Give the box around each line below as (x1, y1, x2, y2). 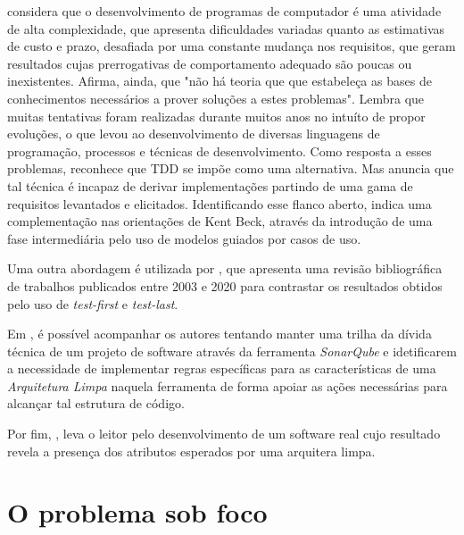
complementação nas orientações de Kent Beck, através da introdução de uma (7, 212, 433, 230)
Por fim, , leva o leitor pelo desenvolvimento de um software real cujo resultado (7, 424, 441, 443)
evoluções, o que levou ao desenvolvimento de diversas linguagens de (7, 124, 380, 143)
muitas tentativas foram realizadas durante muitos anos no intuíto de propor (7, 106, 426, 125)
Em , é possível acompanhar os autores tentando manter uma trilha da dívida (7, 324, 432, 343)
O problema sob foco (7, 494, 268, 531)
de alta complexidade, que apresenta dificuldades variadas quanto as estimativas (7, 19, 445, 38)
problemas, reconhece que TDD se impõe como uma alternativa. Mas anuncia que (7, 159, 454, 178)
